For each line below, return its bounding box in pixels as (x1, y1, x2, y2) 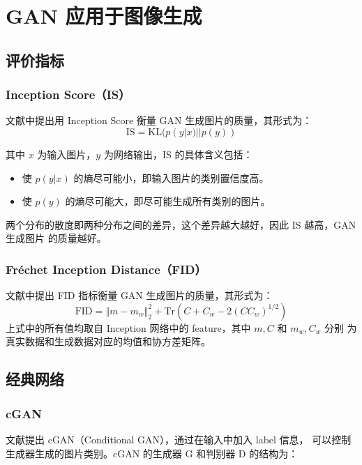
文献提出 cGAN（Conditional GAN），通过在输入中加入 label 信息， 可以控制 (6, 432, 352, 446)
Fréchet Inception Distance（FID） (6, 260, 206, 277)
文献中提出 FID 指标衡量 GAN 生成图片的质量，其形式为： (6, 288, 273, 303)
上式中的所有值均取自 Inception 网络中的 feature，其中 (6, 320, 251, 335)
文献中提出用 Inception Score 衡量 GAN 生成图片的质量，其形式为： (6, 113, 312, 128)
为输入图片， (37, 146, 96, 161)
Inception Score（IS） (6, 86, 130, 103)
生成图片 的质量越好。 (6, 231, 107, 245)
